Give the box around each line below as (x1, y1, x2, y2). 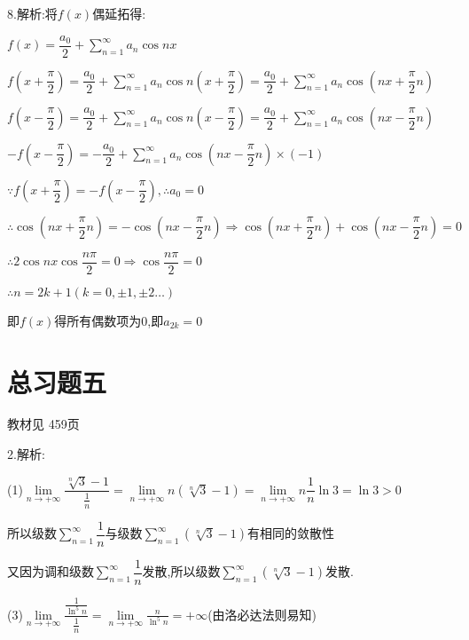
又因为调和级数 (7, 562, 94, 581)
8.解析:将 (7, 4, 58, 22)
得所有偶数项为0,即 (54, 311, 164, 329)
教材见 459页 (7, 415, 80, 433)
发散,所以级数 (142, 562, 221, 581)
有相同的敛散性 (247, 524, 335, 542)
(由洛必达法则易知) (207, 604, 317, 623)
